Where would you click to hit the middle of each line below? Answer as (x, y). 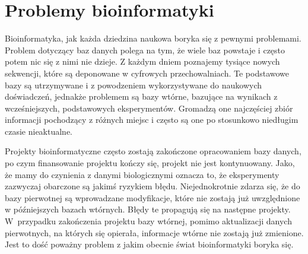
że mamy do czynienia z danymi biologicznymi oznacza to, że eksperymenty (142, 174)
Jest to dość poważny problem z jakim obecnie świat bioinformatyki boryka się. (149, 244)
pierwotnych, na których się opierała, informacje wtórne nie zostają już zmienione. (154, 232)
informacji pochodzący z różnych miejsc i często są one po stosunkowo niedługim (152, 120)
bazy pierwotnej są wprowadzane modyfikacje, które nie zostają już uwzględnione (153, 197)
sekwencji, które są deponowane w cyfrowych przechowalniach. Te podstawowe (147, 73)
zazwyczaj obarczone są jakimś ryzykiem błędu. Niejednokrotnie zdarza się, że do (153, 186)
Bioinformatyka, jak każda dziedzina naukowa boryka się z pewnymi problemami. (153, 38)
